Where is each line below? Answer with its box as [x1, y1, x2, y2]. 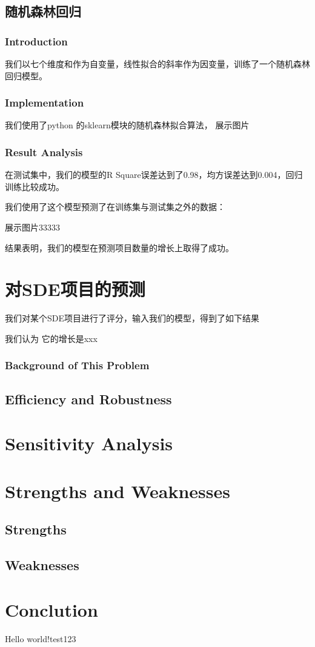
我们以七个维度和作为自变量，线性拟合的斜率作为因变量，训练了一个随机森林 [5, 57, 310, 70]
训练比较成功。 [5, 180, 64, 192]
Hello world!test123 [5, 632, 76, 645]
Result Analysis [5, 144, 83, 159]
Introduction [5, 33, 68, 48]
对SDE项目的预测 [5, 277, 145, 301]
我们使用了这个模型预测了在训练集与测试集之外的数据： [5, 200, 225, 213]
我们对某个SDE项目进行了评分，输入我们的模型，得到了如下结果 [5, 312, 260, 324]
